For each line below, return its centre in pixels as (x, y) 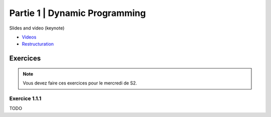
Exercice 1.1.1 (25, 98)
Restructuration (38, 44)
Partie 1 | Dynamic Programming (78, 13)
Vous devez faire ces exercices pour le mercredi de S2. (80, 83)
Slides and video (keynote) (37, 28)
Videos (29, 37)
